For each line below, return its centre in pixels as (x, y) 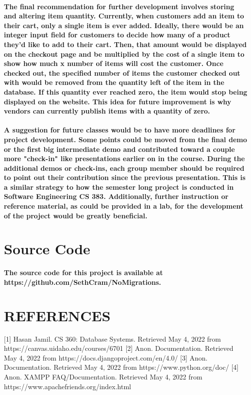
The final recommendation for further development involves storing (119, 6)
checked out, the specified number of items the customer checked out (122, 73)
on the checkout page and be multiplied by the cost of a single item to (124, 54)
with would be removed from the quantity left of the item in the (114, 82)
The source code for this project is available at (84, 272)
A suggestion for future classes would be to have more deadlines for (120, 130)
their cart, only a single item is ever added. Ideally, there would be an (124, 25)
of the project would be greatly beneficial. (76, 215)
